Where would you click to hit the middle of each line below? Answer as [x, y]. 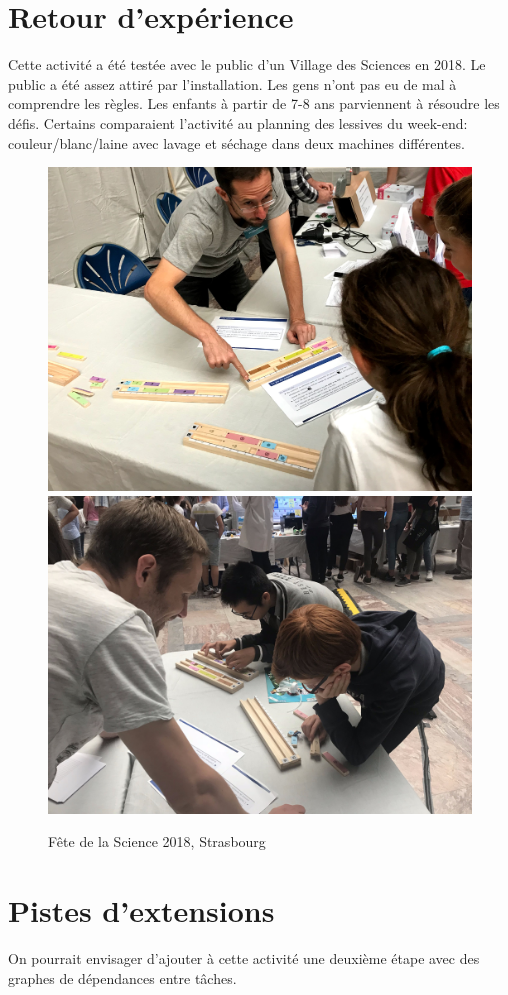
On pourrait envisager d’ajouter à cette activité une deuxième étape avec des [244, 958]
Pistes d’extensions [141, 910]
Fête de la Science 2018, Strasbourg [157, 841]
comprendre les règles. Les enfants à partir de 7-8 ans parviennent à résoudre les [254, 103]
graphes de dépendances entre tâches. [122, 977]
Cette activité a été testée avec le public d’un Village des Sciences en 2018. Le [247, 64]
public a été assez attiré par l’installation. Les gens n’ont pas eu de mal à [232, 83]
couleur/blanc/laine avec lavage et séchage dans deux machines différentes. [236, 142]
